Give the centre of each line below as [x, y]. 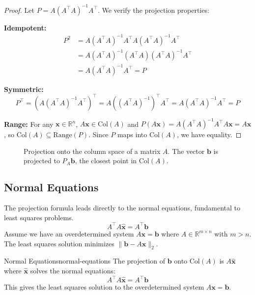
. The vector [186, 151]
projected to [42, 161]
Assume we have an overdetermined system [69, 233]
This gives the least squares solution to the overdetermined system [104, 287]
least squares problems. [39, 217]
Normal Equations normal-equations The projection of [85, 261]
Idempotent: [25, 27]
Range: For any [29, 124]
